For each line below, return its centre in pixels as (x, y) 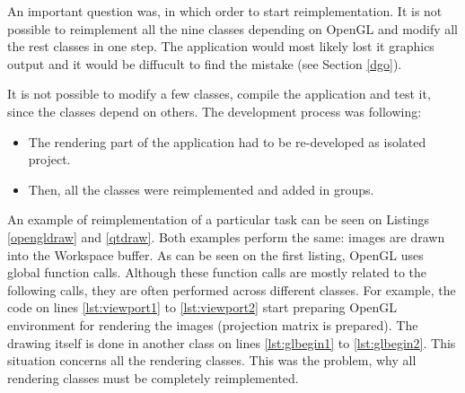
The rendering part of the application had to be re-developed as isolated (227, 141)
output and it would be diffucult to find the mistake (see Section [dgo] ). (205, 63)
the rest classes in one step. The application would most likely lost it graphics (221, 46)
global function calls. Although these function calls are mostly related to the (217, 272)
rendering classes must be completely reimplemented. (153, 377)
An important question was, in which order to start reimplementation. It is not (225, 11)
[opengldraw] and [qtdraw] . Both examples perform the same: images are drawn (226, 236)
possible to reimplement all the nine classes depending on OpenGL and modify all (233, 28)
